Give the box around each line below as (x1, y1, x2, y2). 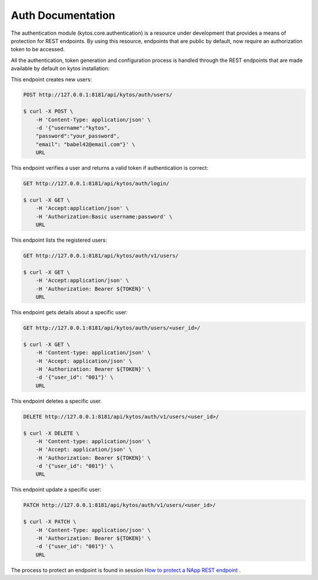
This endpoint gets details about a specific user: (11, 309, 128, 316)
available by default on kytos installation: (11, 65, 110, 72)
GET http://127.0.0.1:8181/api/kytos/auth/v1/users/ (23, 252, 179, 259)
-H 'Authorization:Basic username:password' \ (35, 213, 173, 220)
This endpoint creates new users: (11, 75, 92, 83)
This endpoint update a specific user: (11, 486, 101, 493)
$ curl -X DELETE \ (23, 430, 79, 436)
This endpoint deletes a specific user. (11, 397, 102, 404)
